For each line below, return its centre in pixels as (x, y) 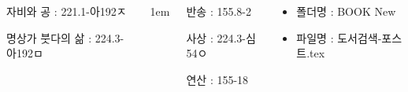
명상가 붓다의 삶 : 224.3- (65, 37)
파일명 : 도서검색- (339, 37)
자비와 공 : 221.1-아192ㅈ (67, 11)
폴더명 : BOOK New (346, 11)
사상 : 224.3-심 (221, 37)
